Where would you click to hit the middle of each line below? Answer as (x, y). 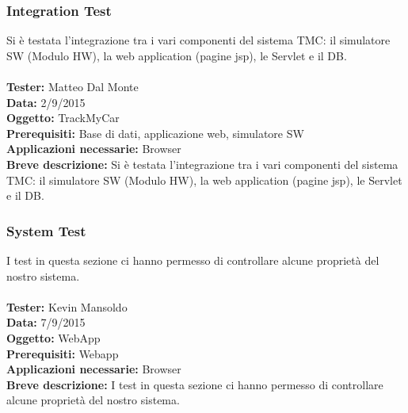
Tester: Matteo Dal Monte (72, 86)
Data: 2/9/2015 (46, 102)
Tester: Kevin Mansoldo (67, 306)
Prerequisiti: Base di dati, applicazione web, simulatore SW (155, 133)
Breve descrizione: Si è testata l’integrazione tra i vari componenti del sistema (202, 164)
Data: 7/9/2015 (46, 322)
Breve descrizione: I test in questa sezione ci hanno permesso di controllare (195, 384)
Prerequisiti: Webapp (63, 353)
